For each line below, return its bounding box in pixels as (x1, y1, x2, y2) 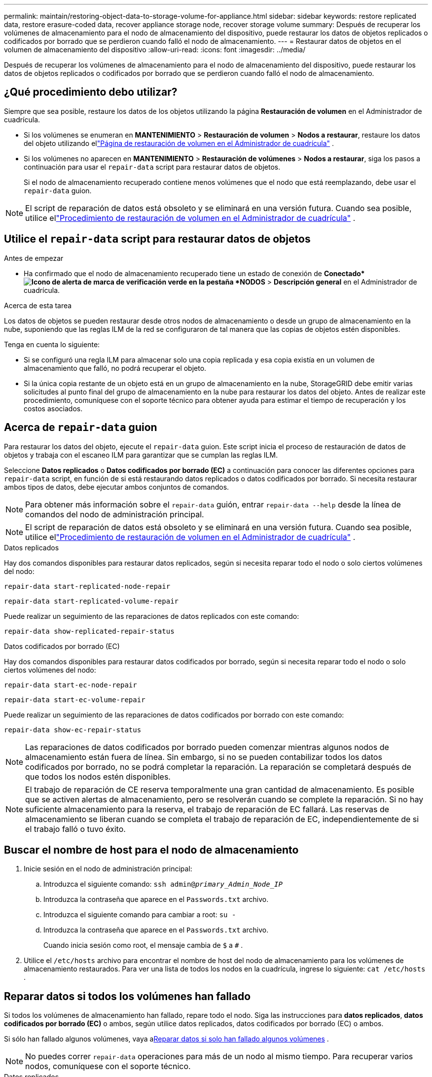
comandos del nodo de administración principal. (25, 509, 204, 519)
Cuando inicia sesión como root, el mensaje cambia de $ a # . (43, 941, 243, 950)
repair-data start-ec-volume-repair (4, 695, 145, 704)
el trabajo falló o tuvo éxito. (25, 824, 126, 834)
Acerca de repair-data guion (4, 421, 157, 434)
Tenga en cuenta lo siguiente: (4, 340, 100, 349)
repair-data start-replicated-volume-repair (4, 597, 179, 605)
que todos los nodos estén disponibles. (25, 771, 171, 782)
